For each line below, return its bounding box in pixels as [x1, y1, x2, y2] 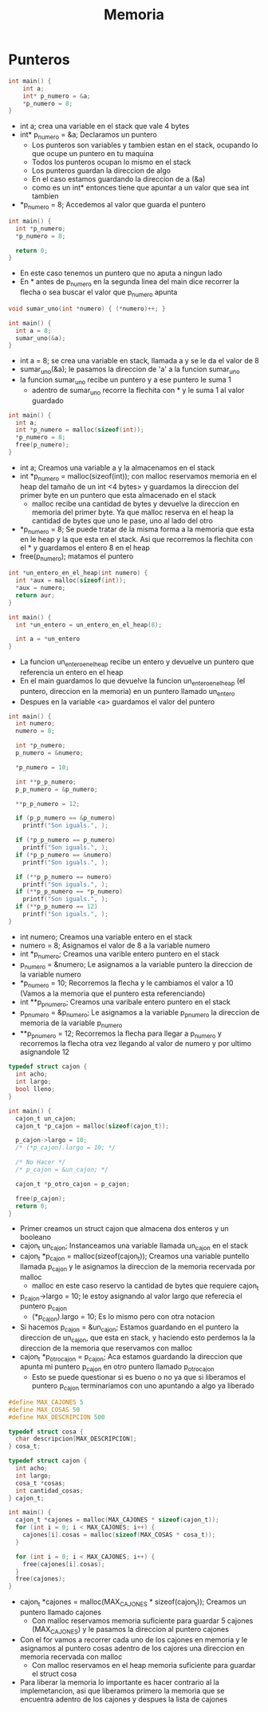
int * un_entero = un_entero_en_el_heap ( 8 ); [15, 620, 162, 629]
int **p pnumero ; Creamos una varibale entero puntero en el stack [19, 997, 231, 1008]
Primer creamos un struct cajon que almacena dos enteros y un [19, 1224, 229, 1233]
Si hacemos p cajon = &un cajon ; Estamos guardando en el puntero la [19, 1322, 239, 1333]
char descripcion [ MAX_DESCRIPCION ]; [15, 1435, 137, 1443]
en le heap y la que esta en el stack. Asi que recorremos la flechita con [19, 535, 254, 544]
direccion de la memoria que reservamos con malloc [19, 1343, 193, 1353]
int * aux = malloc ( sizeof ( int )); [15, 576, 127, 585]
